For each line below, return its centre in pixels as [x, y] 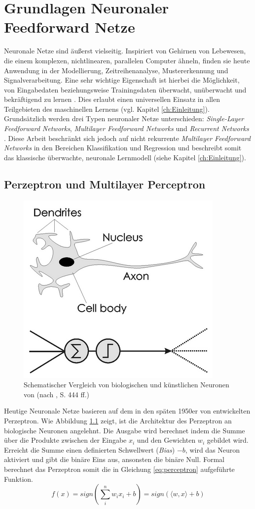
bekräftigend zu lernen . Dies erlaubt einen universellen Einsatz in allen [112, 99]
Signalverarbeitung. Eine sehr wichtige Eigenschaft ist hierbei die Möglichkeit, [122, 80]
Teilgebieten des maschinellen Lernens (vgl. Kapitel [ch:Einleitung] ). [107, 109]
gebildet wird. [228, 440]
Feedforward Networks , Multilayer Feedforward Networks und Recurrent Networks [127, 128]
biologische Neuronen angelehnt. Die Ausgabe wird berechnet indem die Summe [125, 430]
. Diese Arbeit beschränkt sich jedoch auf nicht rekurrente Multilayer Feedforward [127, 138]
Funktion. [18, 479]
